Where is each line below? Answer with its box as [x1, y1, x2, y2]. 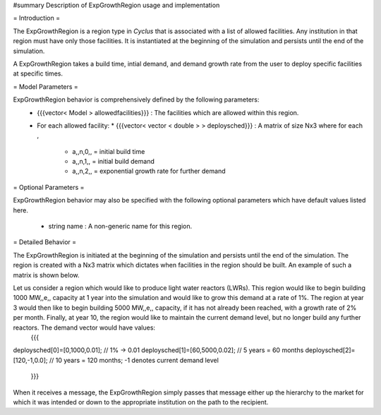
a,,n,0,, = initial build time [72, 147, 145, 155]
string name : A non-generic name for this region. [48, 222, 193, 231]
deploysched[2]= [305, 346, 356, 354]
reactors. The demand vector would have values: [13, 323, 155, 332]
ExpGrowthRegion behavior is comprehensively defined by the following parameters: [13, 95, 260, 104]
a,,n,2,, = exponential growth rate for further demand [72, 167, 226, 176]
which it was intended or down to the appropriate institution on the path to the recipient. [13, 397, 269, 406]
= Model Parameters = [13, 82, 79, 91]
